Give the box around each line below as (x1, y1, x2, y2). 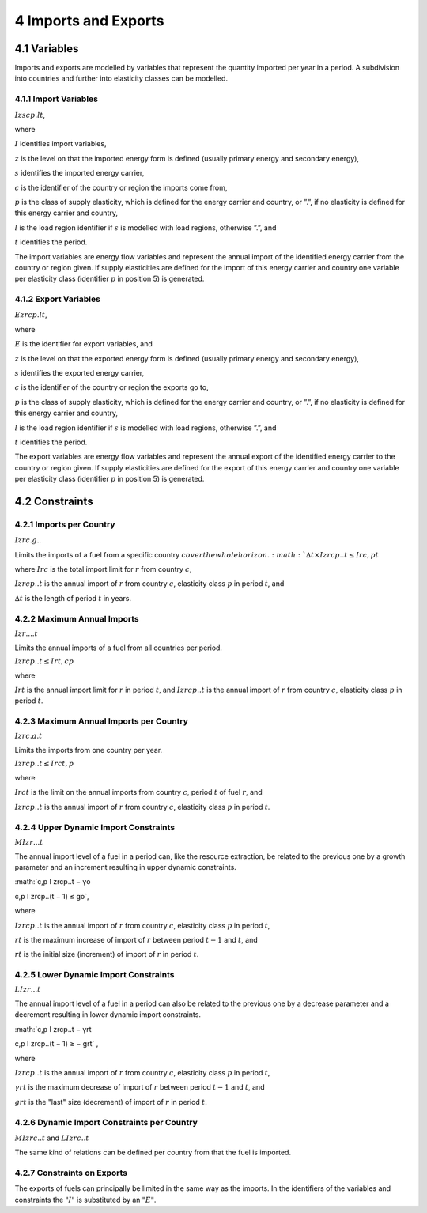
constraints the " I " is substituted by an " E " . (14, 1195, 157, 1204)
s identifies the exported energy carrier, (14, 368, 145, 377)
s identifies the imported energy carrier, (14, 168, 145, 178)
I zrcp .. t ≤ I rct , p (14, 759, 74, 769)
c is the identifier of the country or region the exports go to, (14, 383, 209, 392)
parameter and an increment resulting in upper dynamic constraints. (14, 862, 236, 871)
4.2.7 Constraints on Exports (14, 1167, 128, 1178)
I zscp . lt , (14, 110, 46, 119)
